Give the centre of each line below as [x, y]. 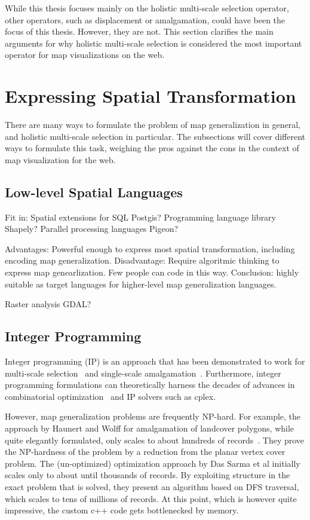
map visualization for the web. [60, 159]
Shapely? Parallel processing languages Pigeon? [92, 229]
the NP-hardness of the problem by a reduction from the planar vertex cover [145, 452]
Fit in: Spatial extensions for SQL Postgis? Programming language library [141, 217]
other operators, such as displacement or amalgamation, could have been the [145, 19]
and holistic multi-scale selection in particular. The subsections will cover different [155, 136]
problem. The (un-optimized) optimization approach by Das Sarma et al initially [153, 463]
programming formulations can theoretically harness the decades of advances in [150, 385]
